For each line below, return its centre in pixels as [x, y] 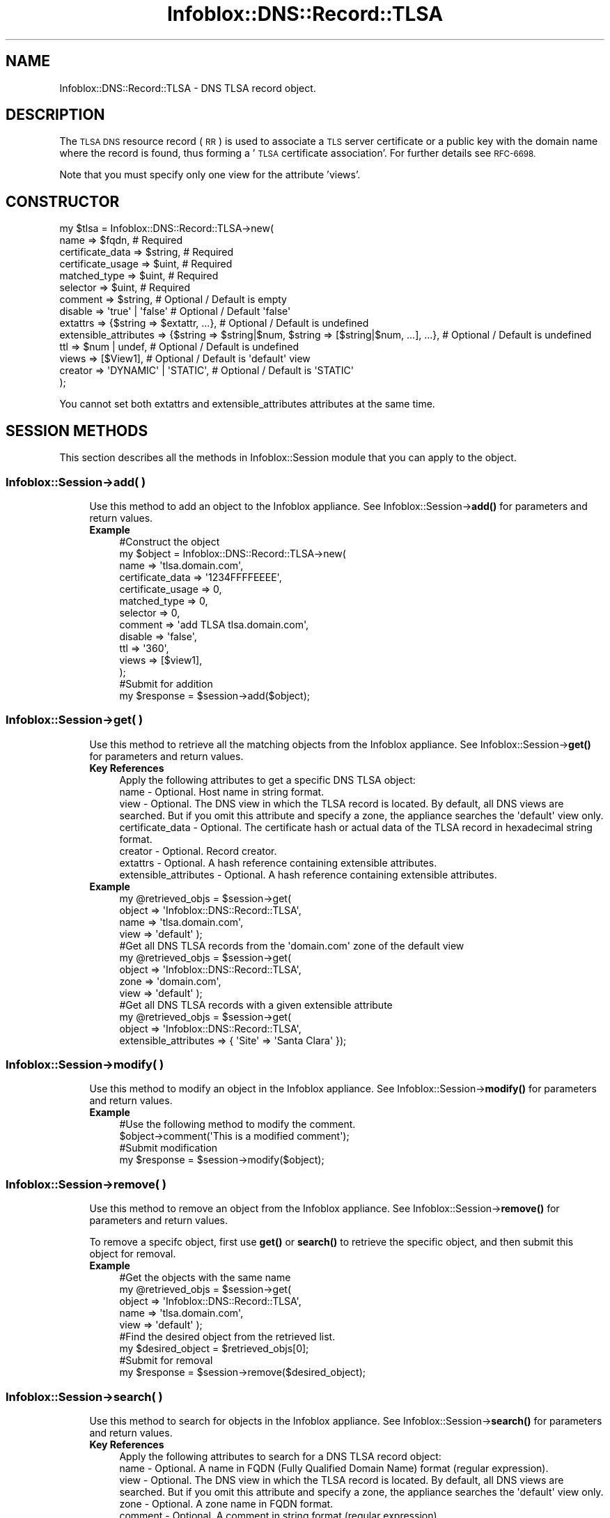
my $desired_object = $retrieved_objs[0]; [214, 1349]
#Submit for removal [166, 1361]
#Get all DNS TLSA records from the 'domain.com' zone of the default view [292, 945]
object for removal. [133, 1254]
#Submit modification [169, 1148]
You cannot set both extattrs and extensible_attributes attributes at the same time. [247, 404]
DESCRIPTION [55, 115]
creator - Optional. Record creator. [198, 851]
